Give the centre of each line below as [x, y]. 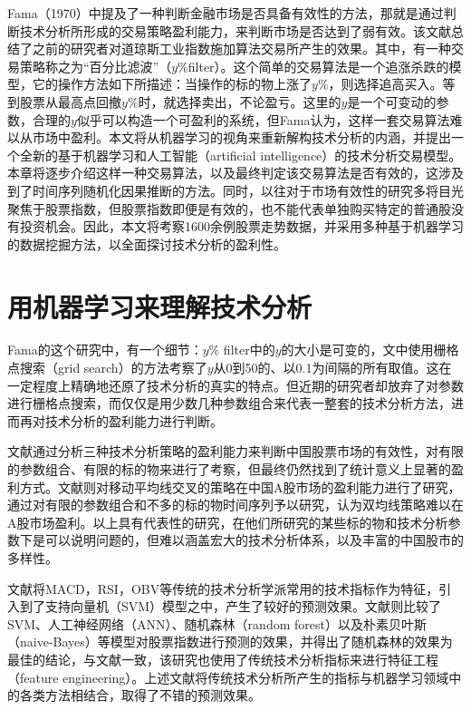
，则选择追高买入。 [385, 84]
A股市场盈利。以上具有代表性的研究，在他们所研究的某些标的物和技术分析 [228, 522]
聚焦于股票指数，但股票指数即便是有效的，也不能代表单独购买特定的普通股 [229, 208]
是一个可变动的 [392, 101]
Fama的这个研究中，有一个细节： [105, 350]
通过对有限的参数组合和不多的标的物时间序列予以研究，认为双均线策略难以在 [235, 505]
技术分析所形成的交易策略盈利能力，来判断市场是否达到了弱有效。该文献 [235, 30]
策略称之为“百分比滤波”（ [96, 66]
